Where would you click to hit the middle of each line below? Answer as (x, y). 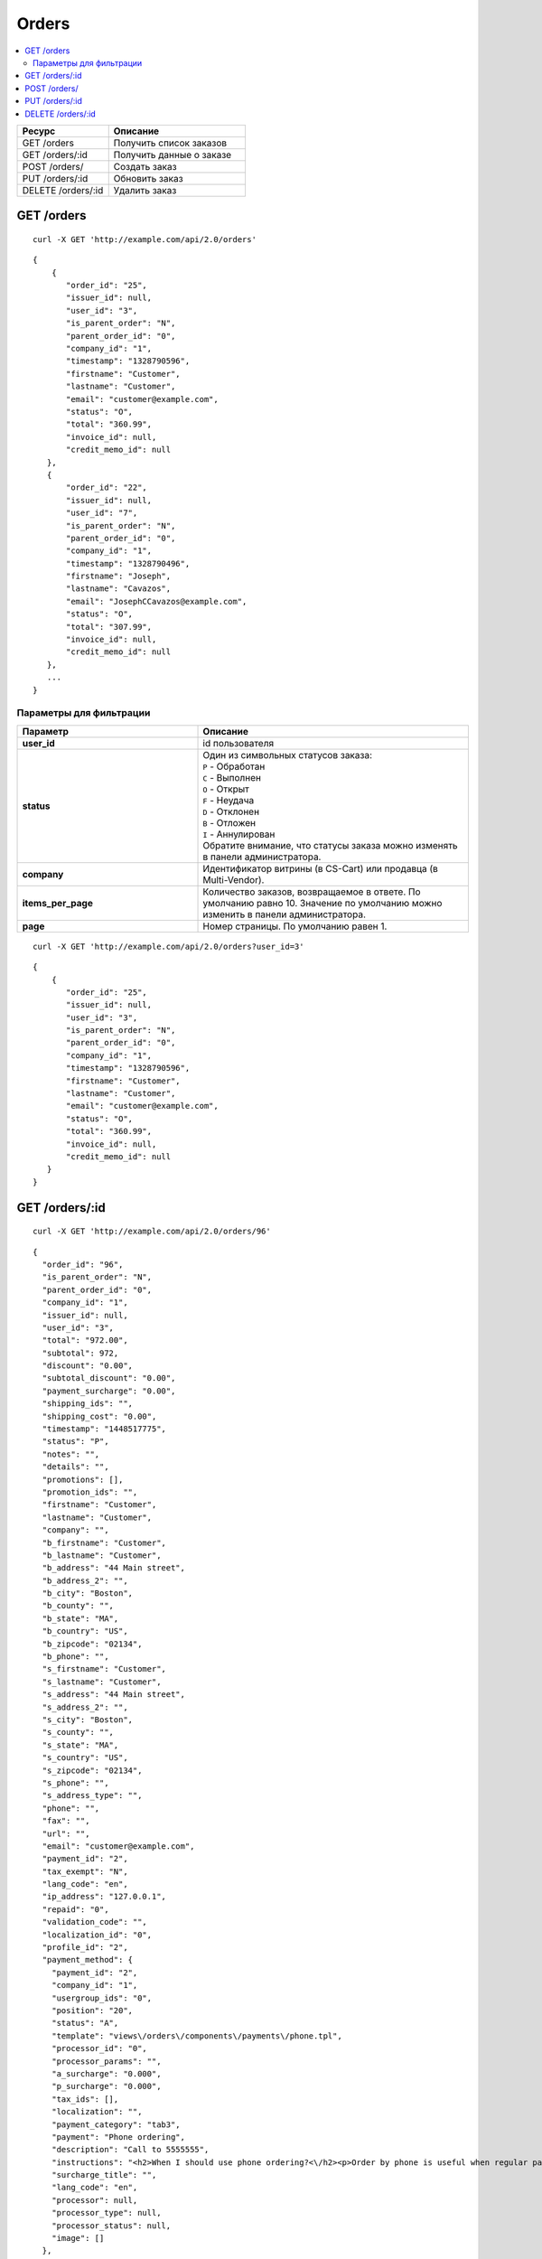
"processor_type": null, (106, 2213)
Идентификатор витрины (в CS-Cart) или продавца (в (320, 868)
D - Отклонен (231, 811)
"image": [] (78, 2238)
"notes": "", (71, 1454)
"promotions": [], (83, 1479)
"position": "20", (92, 2010)
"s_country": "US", (85, 1758)
